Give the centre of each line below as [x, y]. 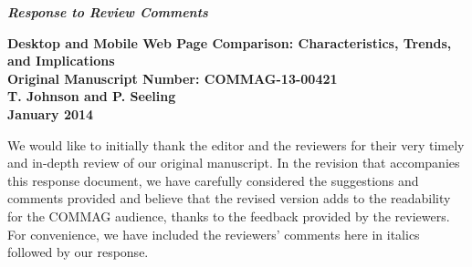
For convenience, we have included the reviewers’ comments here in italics [214, 234]
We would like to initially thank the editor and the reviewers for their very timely [236, 144]
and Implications [61, 61]
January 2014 [51, 113]
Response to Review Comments [108, 12]
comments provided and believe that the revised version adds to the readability [229, 198]
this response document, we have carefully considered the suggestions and [213, 180]
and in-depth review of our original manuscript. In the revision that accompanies [234, 163]
